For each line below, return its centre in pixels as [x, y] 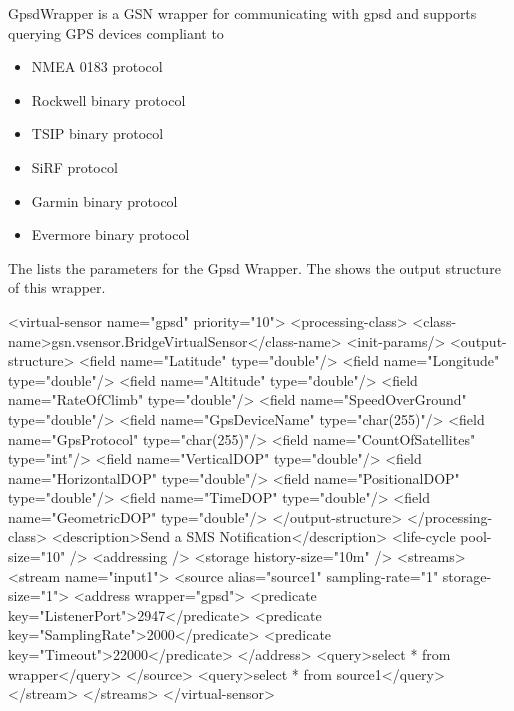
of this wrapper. [57, 287]
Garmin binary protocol [104, 200]
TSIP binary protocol [97, 133]
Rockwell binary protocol [108, 99]
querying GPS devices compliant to [116, 32]
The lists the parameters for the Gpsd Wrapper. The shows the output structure [254, 267]
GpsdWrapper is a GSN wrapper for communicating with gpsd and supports [242, 13]
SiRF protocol [74, 166]
